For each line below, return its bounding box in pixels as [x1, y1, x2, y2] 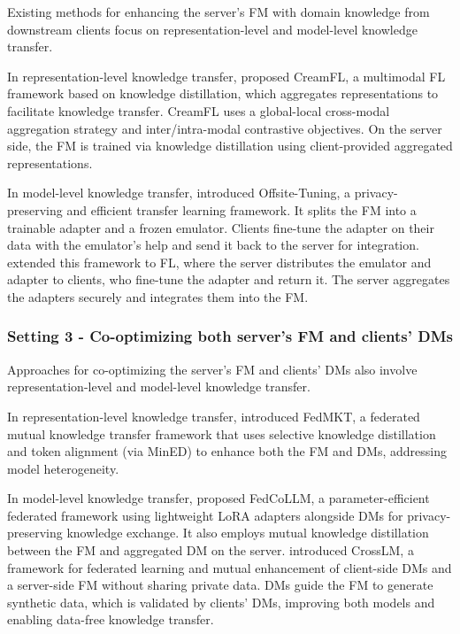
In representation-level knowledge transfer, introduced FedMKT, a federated [7, 406, 420, 425]
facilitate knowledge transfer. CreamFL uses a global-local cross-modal [7, 101, 390, 120]
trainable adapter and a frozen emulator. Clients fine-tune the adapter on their [7, 218, 434, 236]
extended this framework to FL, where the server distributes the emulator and [7, 252, 432, 271]
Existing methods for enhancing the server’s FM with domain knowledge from [7, 3, 430, 20]
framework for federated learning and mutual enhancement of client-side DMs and [7, 558, 452, 576]
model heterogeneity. [7, 459, 119, 477]
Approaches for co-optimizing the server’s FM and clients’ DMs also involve [7, 360, 418, 378]
